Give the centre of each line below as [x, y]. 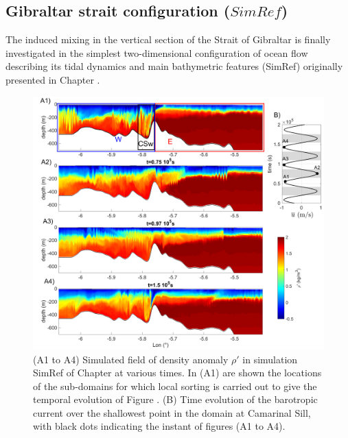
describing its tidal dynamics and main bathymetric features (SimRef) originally [174, 66]
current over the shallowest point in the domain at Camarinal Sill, [172, 412]
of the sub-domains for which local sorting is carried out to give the [175, 386]
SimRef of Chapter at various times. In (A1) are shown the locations [177, 373]
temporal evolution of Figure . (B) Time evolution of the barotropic [175, 399]
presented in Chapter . [53, 79]
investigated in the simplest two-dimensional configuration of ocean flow [157, 52]
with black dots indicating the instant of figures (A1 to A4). [159, 426]
